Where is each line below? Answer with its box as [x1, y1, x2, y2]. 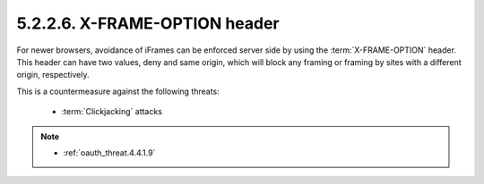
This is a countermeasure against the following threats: [16, 86, 220, 96]
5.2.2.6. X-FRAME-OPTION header [16, 13, 280, 33]
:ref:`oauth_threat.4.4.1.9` [63, 147, 156, 158]
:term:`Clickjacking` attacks [61, 106, 163, 117]
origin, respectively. [16, 70, 90, 80]
